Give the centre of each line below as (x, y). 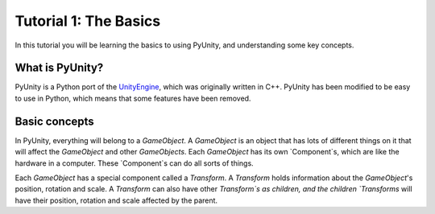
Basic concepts (54, 121)
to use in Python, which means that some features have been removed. (133, 98)
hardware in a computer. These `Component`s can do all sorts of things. (134, 163)
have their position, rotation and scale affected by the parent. (116, 200)
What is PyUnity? (59, 68)
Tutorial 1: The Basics (88, 21)
